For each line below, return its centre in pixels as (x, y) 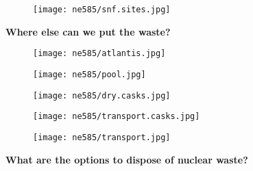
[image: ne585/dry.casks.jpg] (102, 95)
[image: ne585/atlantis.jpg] (99, 54)
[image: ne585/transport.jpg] (102, 137)
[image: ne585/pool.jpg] (89, 74)
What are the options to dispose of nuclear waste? (127, 159)
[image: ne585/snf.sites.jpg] (102, 10)
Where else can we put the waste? (88, 31)
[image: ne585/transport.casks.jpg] (117, 117)
